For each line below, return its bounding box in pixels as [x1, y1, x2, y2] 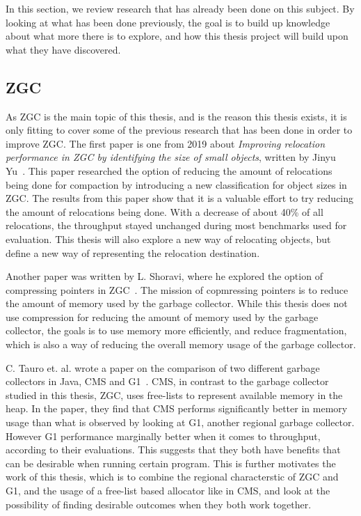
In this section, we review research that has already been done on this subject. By [6, 1, 355, 15]
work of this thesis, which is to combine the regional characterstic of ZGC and [6, 469, 339, 484]
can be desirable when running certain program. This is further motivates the [6, 455, 336, 470]
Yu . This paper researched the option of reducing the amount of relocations [6, 163, 332, 178]
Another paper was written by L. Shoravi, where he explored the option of [6, 269, 323, 283]
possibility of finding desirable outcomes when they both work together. [6, 497, 312, 511]
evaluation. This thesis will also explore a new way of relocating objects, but [6, 231, 331, 246]
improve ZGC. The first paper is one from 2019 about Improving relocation [6, 136, 325, 150]
